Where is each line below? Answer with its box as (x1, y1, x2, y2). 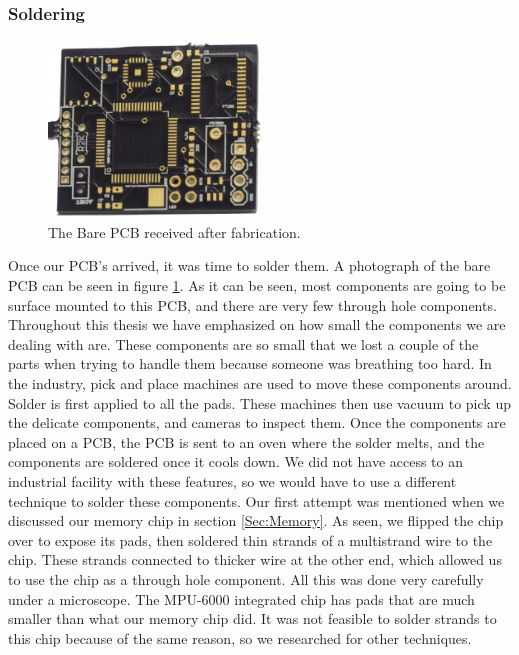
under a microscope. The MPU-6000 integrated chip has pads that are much (8, 588, 475, 609)
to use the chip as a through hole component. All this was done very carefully (8, 568, 484, 589)
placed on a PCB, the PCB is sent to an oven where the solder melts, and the (8, 431, 485, 452)
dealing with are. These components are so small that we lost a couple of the (8, 333, 479, 354)
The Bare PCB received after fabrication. (48, 221, 301, 242)
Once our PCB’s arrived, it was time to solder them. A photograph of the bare (8, 255, 491, 276)
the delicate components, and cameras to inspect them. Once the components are (8, 412, 506, 433)
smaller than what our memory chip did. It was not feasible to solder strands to (8, 608, 497, 629)
